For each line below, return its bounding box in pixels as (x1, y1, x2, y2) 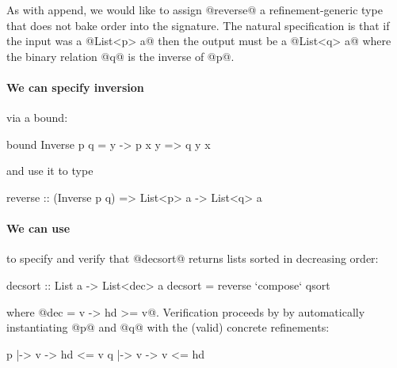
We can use (6, 220, 71, 237)
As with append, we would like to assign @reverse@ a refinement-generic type (6, 2, 383, 17)
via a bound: (6, 109, 68, 126)
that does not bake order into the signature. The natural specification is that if (6, 17, 390, 33)
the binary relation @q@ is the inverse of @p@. (6, 47, 235, 64)
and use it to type (6, 162, 94, 179)
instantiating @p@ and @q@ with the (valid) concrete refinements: (6, 319, 330, 336)
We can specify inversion (6, 78, 144, 95)
